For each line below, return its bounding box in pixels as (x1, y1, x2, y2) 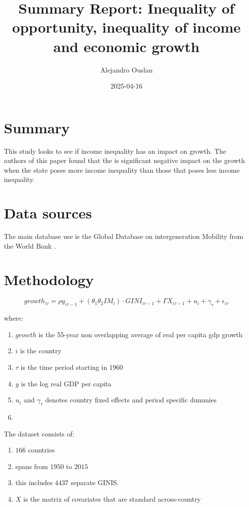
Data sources (4, 203, 92, 223)
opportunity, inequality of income (12, 17, 241, 37)
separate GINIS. (71, 477, 119, 488)
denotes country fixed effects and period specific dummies (45, 395, 217, 405)
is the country (20, 345, 62, 356)
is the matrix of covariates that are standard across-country (23, 493, 201, 504)
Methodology (4, 269, 94, 289)
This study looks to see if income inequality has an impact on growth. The (4, 145, 226, 156)
